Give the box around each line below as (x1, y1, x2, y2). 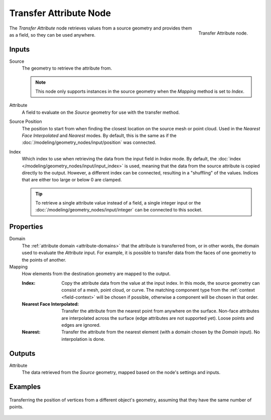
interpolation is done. (61, 336, 105, 342)
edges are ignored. (61, 322, 101, 328)
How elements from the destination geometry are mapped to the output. (22, 271, 171, 277)
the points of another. (22, 257, 66, 263)
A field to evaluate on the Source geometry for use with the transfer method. (22, 109, 180, 115)
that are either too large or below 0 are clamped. (22, 177, 122, 183)
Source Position (9, 118, 42, 125)
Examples (9, 382, 41, 391)
